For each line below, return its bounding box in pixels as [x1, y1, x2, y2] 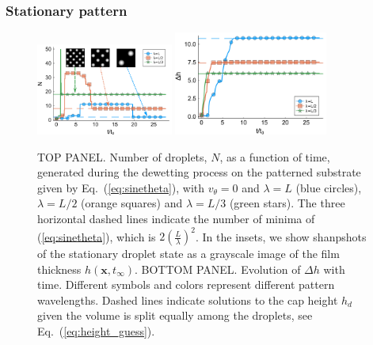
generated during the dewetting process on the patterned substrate [37, 164, 361, 180]
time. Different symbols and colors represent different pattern [37, 276, 335, 293]
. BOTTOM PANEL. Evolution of [134, 260, 301, 277]
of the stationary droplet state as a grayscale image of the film [37, 245, 340, 262]
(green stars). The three [229, 195, 345, 211]
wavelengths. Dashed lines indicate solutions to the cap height [37, 291, 338, 308]
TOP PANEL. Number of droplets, [37, 148, 207, 165]
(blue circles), [295, 179, 362, 195]
